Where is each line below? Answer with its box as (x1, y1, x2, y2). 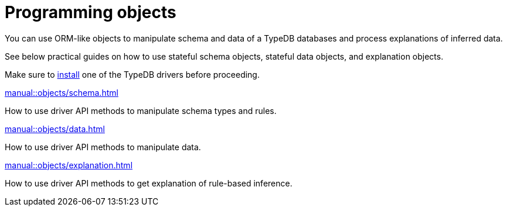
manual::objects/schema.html (5, 87, 118, 98)
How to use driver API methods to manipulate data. (5, 141, 201, 152)
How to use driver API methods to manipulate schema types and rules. (5, 105, 277, 116)
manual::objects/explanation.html (5, 160, 133, 170)
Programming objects (5, 2, 176, 22)
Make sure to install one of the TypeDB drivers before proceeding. (5, 69, 260, 79)
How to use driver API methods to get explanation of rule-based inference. (5, 178, 292, 188)
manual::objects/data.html (5, 123, 105, 134)
